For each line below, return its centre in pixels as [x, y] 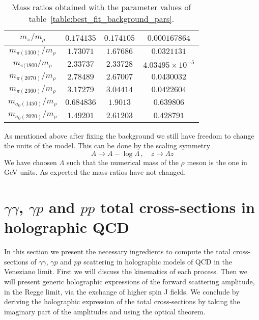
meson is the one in [217, 162]
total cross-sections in [178, 207]
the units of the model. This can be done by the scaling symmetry [107, 145]
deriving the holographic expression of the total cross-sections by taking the [122, 301]
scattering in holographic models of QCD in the [158, 261]
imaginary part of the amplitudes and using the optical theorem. [105, 311]
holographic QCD [67, 227]
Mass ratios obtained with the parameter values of [102, 7]
